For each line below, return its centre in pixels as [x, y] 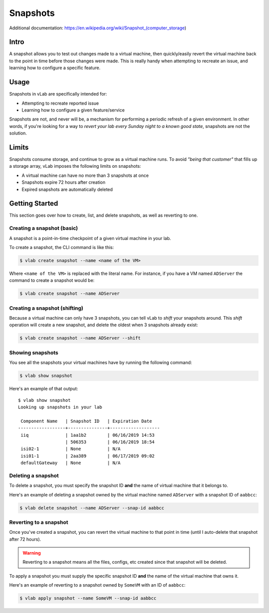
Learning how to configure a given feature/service [73, 110]
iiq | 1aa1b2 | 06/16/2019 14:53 [88, 435]
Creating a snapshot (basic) [44, 228]
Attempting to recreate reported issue [60, 103]
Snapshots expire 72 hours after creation [64, 182]
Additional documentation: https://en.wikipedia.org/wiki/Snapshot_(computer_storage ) [98, 28]
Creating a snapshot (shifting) [46, 308]
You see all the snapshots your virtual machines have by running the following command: [101, 363]
